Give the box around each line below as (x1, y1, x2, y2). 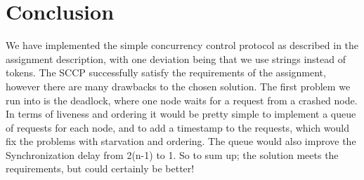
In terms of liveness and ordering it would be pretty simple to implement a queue (6, 106, 356, 121)
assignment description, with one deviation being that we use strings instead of (6, 51, 346, 66)
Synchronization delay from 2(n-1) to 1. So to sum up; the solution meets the (6, 147, 339, 162)
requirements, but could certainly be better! (6, 161, 195, 176)
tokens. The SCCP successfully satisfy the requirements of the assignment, (6, 65, 326, 80)
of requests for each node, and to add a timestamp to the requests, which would (6, 120, 349, 134)
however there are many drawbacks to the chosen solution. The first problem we (6, 78, 351, 93)
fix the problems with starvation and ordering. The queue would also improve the (6, 134, 356, 148)
